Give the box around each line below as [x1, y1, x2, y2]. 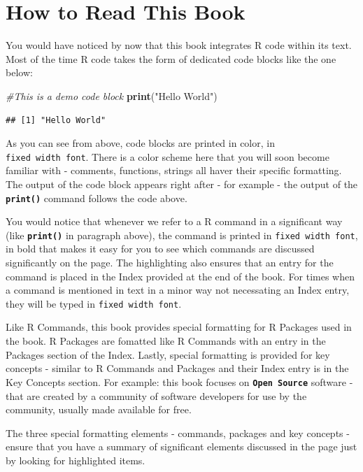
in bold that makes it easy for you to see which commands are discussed [6, 241, 315, 256]
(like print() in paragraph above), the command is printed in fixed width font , [6, 227, 358, 242]
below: [6, 65, 33, 80]
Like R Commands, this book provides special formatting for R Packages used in [6, 320, 352, 334]
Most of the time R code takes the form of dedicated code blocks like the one [6, 51, 336, 66]
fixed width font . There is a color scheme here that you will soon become [6, 149, 329, 164]
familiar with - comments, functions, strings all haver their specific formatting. [6, 163, 342, 178]
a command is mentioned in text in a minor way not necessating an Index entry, [6, 283, 350, 297]
